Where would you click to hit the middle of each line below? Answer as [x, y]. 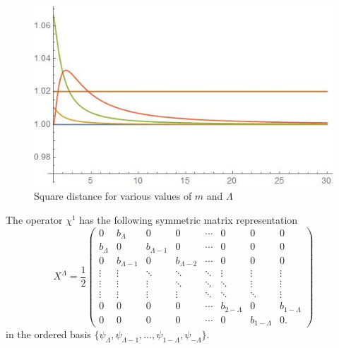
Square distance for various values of [113, 196]
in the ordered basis [48, 334]
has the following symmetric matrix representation [189, 219]
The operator [34, 219]
